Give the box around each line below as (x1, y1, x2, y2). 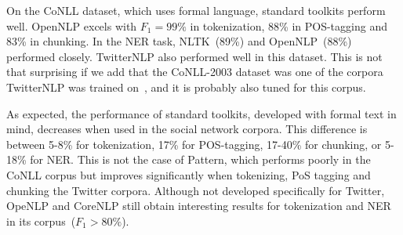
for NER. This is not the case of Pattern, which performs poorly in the (30, 151, 371, 168)
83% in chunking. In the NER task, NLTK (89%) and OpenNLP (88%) (6, 33, 352, 49)
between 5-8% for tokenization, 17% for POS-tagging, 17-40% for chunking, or (6, 136, 382, 152)
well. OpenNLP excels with (6, 17, 137, 34)
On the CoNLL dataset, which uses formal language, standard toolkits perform (6, 2, 386, 18)
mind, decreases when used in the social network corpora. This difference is (6, 121, 368, 137)
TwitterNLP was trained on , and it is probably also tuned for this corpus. (6, 78, 366, 95)
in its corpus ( (6, 212, 76, 229)
